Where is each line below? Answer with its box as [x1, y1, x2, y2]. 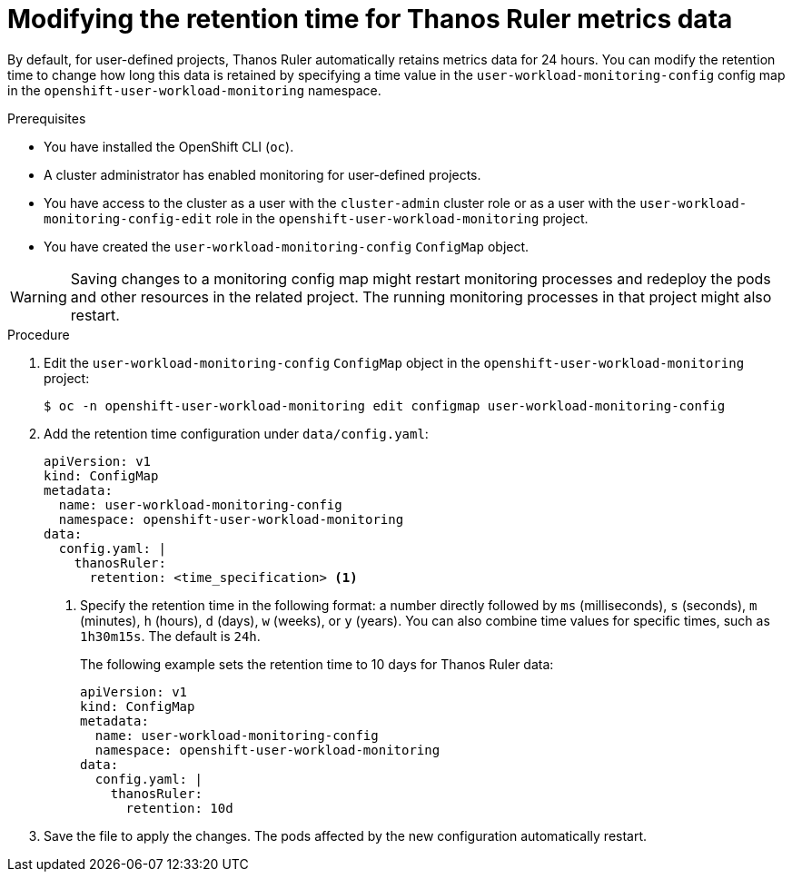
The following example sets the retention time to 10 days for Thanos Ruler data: [80, 656, 554, 672]
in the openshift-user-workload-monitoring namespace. [7, 82, 381, 98]
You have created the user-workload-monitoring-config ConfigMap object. [44, 238, 530, 254]
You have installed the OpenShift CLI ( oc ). [44, 138, 294, 154]
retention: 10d [125, 800, 233, 815]
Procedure [7, 326, 70, 342]
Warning [10, 287, 67, 306]
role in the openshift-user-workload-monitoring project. [215, 210, 589, 226]
